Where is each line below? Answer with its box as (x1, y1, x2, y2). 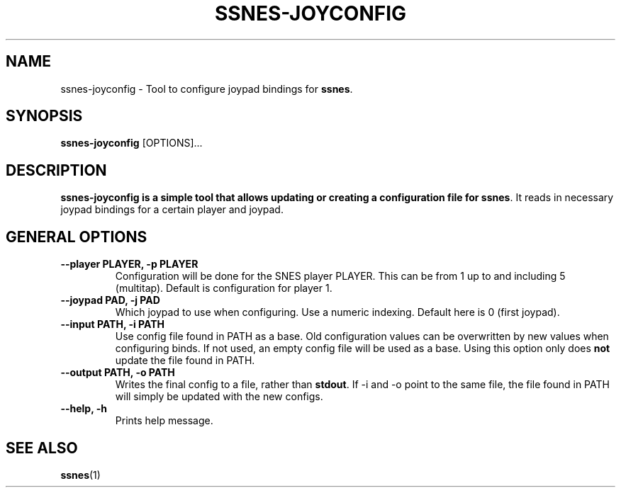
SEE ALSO (6, 438, 78, 457)
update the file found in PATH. (115, 354, 255, 367)
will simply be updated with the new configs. (115, 390, 323, 403)
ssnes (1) (60, 468, 101, 481)
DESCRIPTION (6, 161, 107, 179)
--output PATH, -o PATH (60, 366, 175, 379)
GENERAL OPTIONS (6, 227, 147, 246)
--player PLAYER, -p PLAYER (60, 258, 198, 271)
